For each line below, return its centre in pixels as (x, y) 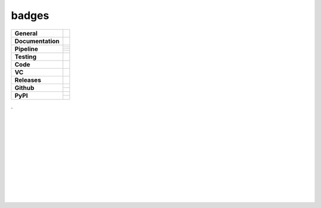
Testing (26, 56)
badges (30, 15)
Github (24, 88)
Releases (28, 80)
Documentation (37, 41)
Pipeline (26, 49)
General (26, 33)
